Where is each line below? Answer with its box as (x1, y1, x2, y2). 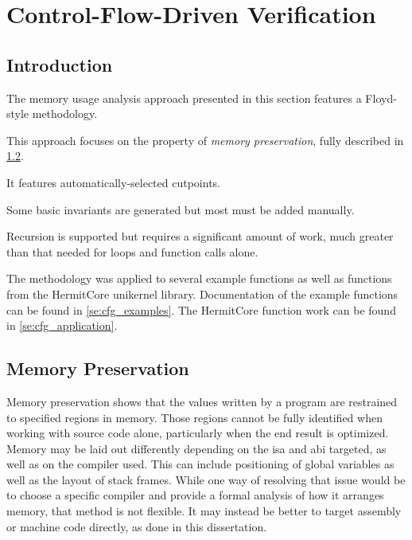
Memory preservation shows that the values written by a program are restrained (6, 393, 398, 409)
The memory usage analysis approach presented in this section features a (6, 89, 362, 106)
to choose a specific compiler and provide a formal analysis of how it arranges (6, 487, 384, 503)
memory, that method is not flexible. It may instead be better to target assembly (6, 503, 402, 519)
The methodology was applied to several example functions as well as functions (6, 270, 392, 287)
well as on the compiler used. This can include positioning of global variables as (6, 456, 395, 472)
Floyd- (365, 89, 397, 106)
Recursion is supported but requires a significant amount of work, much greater (6, 228, 394, 245)
